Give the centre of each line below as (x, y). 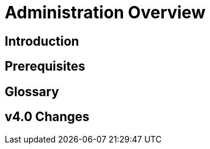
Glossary (32, 91)
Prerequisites (45, 66)
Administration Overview (105, 12)
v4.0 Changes (47, 117)
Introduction (42, 41)
